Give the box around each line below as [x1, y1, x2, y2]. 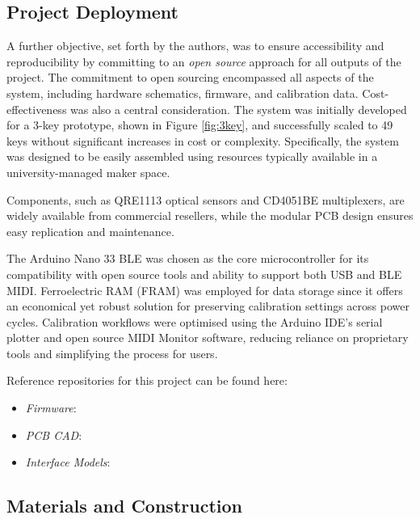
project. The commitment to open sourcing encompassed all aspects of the [6, 69, 374, 86]
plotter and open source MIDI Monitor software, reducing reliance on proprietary [6, 329, 409, 346]
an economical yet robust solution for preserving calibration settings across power [6, 297, 409, 314]
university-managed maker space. [6, 163, 170, 180]
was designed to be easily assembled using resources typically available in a [6, 148, 378, 165]
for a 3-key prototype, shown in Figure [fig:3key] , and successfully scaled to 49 [6, 116, 393, 133]
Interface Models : [25, 454, 111, 470]
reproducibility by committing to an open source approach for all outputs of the [6, 53, 401, 70]
